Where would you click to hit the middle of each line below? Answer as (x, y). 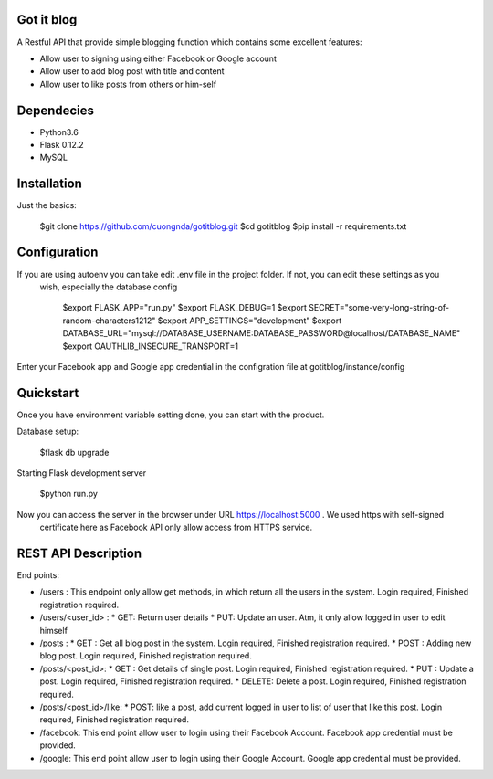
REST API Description (79, 553)
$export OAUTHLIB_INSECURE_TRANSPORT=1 (151, 346)
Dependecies (56, 110)
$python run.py (68, 494)
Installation (49, 184)
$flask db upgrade (74, 452)
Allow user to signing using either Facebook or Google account (158, 58)
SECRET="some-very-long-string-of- (379, 308)
